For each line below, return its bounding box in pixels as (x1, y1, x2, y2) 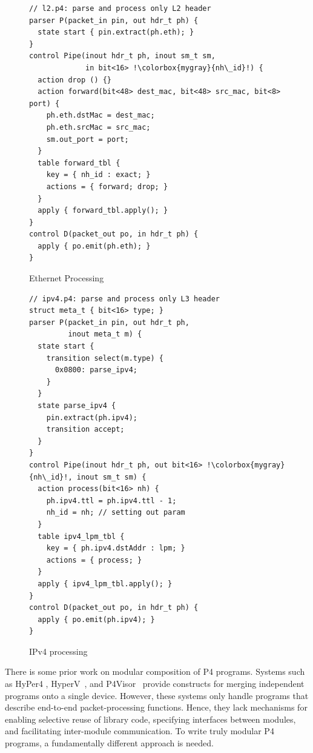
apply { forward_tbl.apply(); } (38, 206, 168, 215)
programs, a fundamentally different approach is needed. (5, 737, 214, 749)
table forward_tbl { (38, 158, 120, 167)
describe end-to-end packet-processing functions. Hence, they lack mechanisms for (5, 701, 308, 714)
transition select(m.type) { (46, 353, 163, 363)
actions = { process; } (46, 555, 142, 564)
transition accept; (46, 425, 125, 434)
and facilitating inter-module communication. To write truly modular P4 (5, 725, 274, 737)
